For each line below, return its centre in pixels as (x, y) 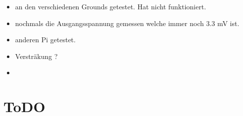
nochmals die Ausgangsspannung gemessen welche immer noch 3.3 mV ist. (127, 23)
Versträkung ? (36, 56)
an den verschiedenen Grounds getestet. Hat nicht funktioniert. (111, 6)
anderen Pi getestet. (45, 40)
